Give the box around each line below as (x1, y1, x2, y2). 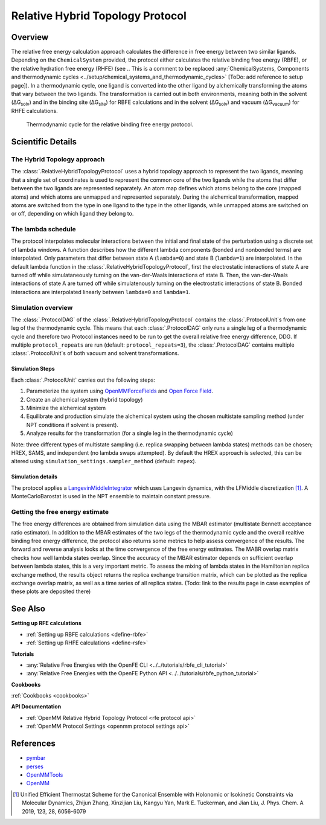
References (11, 739, 56, 749)
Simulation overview (11, 303, 73, 312)
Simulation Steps (11, 365, 56, 373)
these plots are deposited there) (11, 588, 91, 595)
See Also (11, 604, 45, 614)
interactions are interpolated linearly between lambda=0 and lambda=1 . (11, 288, 191, 295)
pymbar (26, 754, 46, 762)
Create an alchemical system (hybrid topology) (26, 396, 143, 403)
